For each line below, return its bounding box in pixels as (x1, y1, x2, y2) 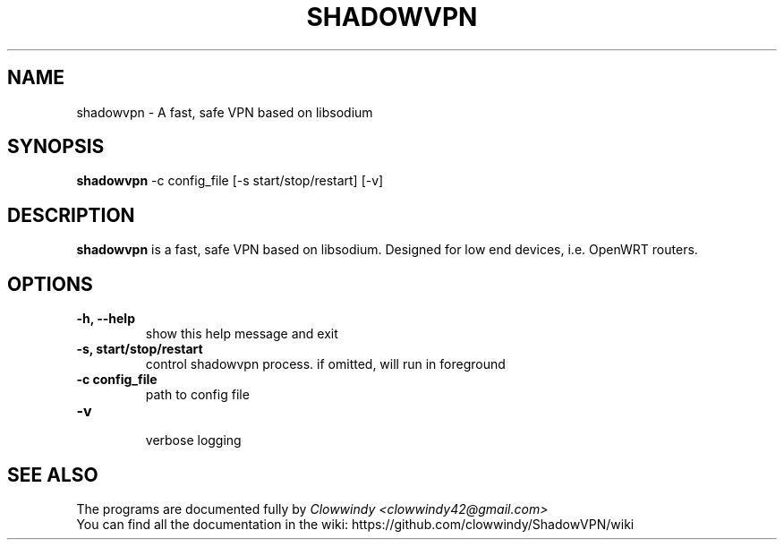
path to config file (145, 387, 250, 403)
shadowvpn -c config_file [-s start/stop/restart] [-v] (76, 173, 384, 189)
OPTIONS (7, 272, 93, 295)
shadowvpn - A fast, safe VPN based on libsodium (76, 104, 373, 120)
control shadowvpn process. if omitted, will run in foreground (145, 356, 506, 372)
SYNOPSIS (7, 135, 105, 158)
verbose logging (145, 432, 242, 449)
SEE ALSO (7, 463, 98, 486)
